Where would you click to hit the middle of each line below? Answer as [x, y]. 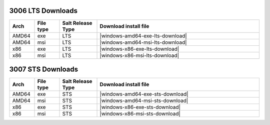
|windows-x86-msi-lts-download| [139, 55]
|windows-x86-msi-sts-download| [140, 114]
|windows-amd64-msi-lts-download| [143, 42]
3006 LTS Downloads [43, 11]
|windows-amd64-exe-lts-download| [143, 36]
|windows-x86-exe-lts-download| [139, 49]
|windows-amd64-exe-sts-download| [144, 94]
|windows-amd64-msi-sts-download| [144, 101]
